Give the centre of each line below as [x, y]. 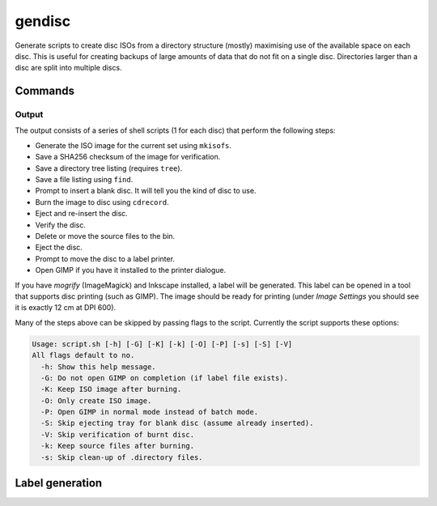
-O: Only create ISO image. [96, 400]
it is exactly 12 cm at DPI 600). [66, 308]
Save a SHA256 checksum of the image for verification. [128, 157]
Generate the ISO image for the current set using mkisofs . [134, 145]
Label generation [59, 483]
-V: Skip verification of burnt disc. [117, 434]
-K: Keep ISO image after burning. [111, 389]
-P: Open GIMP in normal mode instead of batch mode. [150, 412]
